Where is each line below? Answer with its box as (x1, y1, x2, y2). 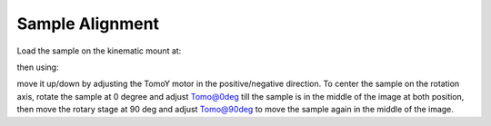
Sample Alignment (16, 14, 159, 34)
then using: (16, 62, 59, 73)
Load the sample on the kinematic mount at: (16, 45, 182, 56)
